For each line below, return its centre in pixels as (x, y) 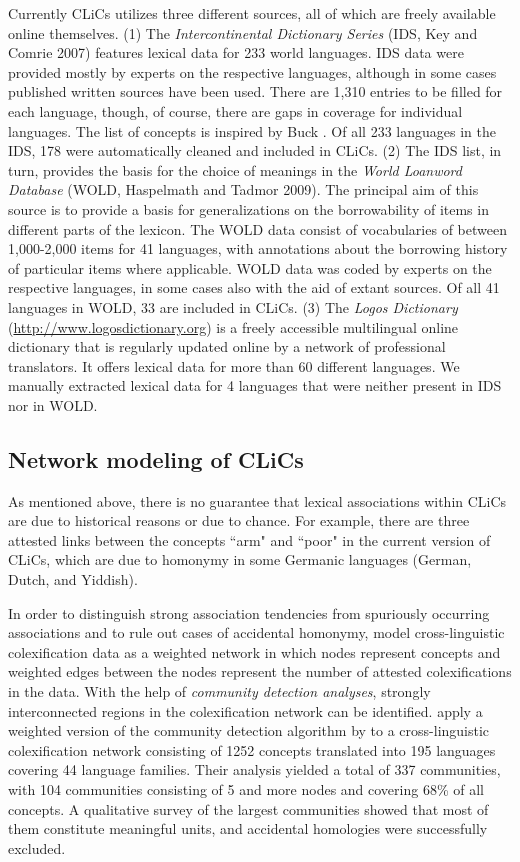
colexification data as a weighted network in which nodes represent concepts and (254, 651)
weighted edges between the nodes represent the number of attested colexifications (260, 671)
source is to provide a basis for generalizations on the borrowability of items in (248, 208)
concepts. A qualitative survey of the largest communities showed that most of (248, 808)
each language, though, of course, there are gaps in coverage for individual (235, 110)
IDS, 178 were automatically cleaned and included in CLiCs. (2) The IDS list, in (255, 150)
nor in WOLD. (53, 404)
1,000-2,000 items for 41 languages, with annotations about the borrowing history (258, 248)
